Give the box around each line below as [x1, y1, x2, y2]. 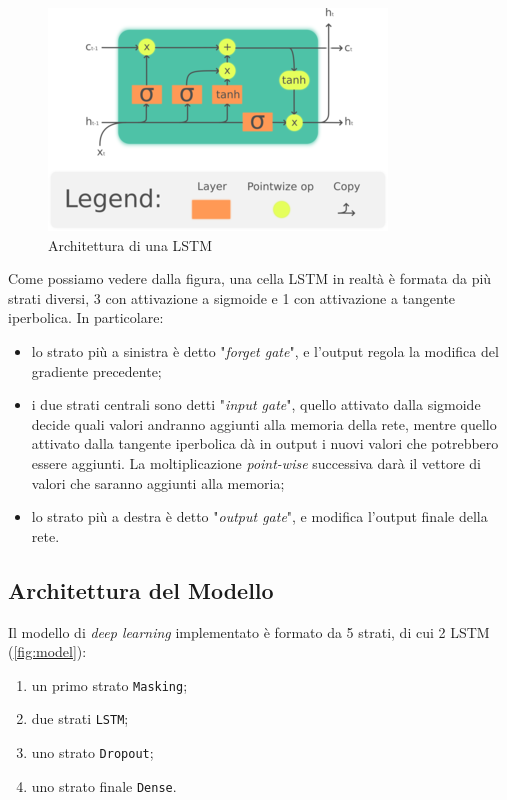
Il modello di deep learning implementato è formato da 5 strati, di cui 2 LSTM [8, 621, 490, 642]
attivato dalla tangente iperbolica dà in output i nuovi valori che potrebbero [31, 433, 499, 454]
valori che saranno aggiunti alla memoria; [31, 472, 285, 493]
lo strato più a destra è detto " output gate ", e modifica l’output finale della [31, 506, 488, 527]
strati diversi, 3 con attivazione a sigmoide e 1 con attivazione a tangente [8, 287, 456, 308]
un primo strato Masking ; [31, 674, 188, 695]
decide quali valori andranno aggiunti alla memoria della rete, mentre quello [31, 413, 497, 434]
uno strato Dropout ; [31, 742, 154, 763]
